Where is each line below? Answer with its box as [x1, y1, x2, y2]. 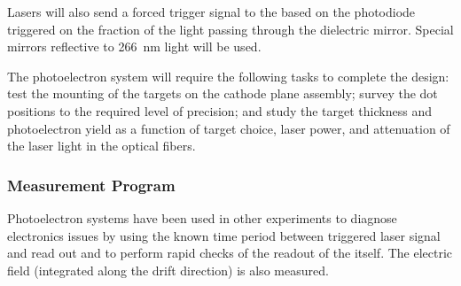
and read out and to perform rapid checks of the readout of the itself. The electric [7, 243, 453, 262]
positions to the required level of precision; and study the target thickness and [7, 101, 432, 120]
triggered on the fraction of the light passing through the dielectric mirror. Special [7, 19, 454, 38]
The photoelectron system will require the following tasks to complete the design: [7, 66, 449, 85]
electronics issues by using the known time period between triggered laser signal [7, 226, 441, 244]
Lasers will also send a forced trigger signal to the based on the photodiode [7, 3, 416, 20]
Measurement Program [7, 174, 176, 196]
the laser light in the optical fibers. [7, 136, 196, 155]
